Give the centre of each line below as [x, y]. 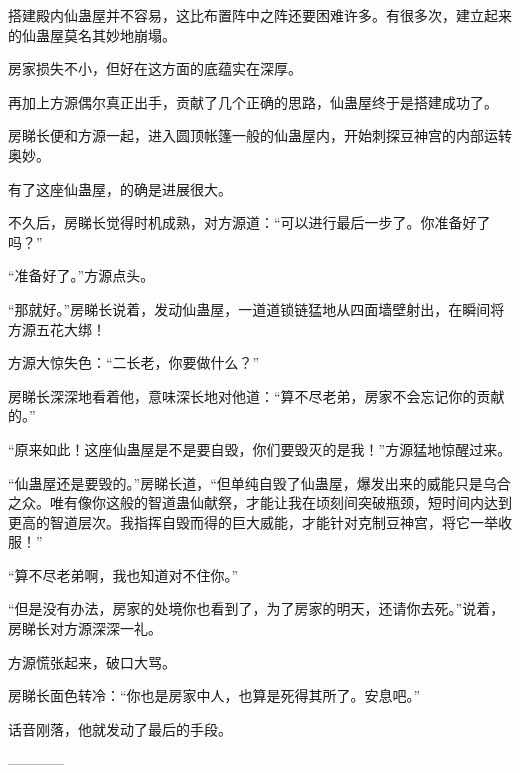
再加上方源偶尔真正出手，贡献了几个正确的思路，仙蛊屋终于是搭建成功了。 [253, 101]
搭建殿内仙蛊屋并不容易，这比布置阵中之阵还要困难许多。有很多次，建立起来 [260, 15]
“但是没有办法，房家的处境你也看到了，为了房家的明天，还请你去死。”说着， [256, 608]
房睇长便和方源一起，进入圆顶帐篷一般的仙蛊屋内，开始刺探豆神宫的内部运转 [260, 135]
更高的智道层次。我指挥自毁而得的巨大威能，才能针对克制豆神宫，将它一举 [253, 521]
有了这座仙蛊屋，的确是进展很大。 [120, 188]
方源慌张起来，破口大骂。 [92, 661]
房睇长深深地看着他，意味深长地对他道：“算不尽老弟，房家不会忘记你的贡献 [256, 395]
